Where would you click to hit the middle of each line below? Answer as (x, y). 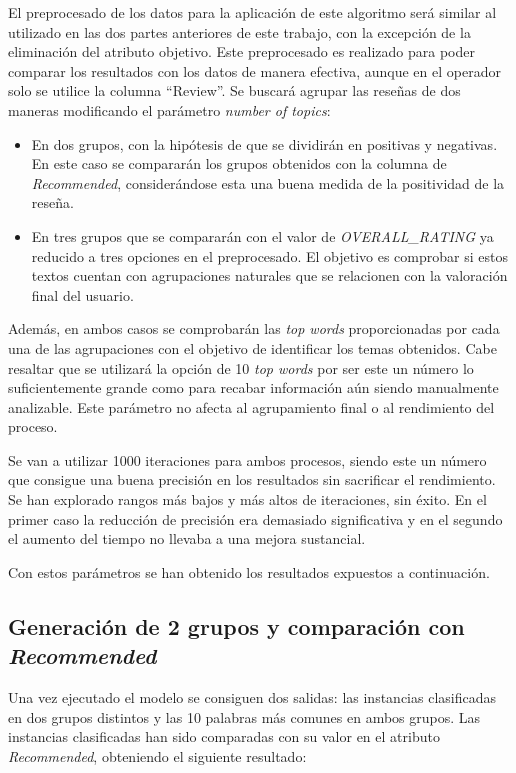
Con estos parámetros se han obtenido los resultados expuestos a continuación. (249, 571)
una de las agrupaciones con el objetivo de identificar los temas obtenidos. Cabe (252, 347)
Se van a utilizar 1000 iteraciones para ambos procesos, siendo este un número (247, 459)
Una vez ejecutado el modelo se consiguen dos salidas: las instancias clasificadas (252, 697)
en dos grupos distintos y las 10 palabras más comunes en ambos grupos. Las (244, 716)
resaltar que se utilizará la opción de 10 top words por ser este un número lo (241, 367)
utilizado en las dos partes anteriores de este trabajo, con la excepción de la (239, 31)
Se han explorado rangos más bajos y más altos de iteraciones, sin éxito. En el (247, 499)
